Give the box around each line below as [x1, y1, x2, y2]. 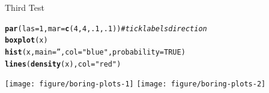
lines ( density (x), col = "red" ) [5, 59, 121, 68]
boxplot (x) [5, 36, 48, 45]
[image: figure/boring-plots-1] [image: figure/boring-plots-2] [5, 80, 266, 89]
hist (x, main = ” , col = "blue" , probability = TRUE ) [5, 47, 186, 56]
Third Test [5, 1, 44, 13]
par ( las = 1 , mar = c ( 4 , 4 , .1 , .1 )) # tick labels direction [5, 24, 207, 33]
